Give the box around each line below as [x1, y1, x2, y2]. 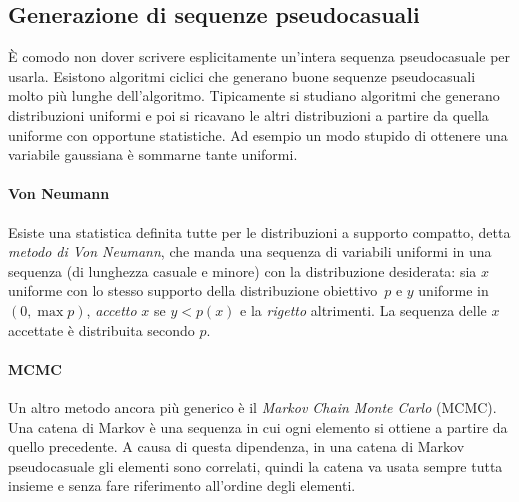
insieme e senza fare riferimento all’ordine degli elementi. [8, 475, 356, 496]
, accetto [86, 299, 137, 320]
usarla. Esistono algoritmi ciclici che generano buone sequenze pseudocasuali [8, 65, 476, 86]
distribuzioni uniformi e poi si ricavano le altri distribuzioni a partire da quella [8, 104, 489, 125]
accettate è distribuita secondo [8, 319, 195, 340]
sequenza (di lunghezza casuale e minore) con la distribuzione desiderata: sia [8, 260, 477, 281]
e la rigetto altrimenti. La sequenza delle [240, 299, 487, 320]
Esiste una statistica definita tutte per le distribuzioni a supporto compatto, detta [8, 221, 511, 242]
